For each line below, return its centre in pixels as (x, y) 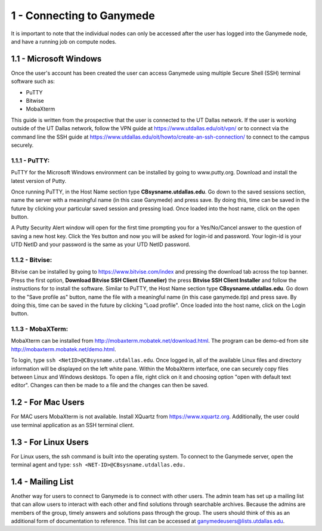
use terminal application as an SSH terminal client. (72, 425)
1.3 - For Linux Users (50, 442)
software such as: (33, 81)
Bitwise (35, 101)
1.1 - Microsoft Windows (56, 59)
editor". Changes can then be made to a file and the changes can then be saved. (110, 385)
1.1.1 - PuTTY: (30, 160)
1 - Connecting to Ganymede (83, 16)
